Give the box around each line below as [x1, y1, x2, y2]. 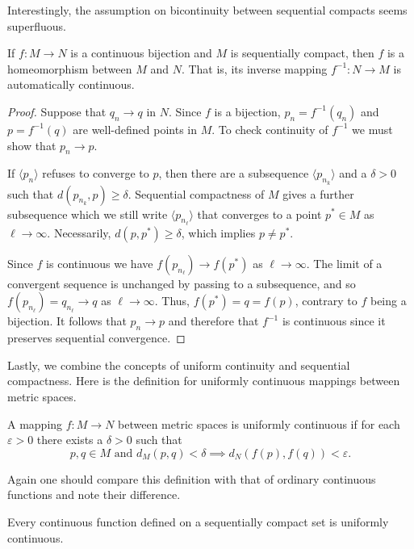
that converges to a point [197, 205, 322, 222]
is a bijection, [214, 103, 281, 119]
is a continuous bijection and [70, 44, 212, 61]
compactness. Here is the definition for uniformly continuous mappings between [7, 372, 400, 389]
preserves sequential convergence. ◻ [7, 329, 186, 346]
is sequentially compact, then [230, 44, 374, 61]
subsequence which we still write [7, 205, 168, 222]
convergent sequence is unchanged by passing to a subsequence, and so [7, 274, 356, 291]
